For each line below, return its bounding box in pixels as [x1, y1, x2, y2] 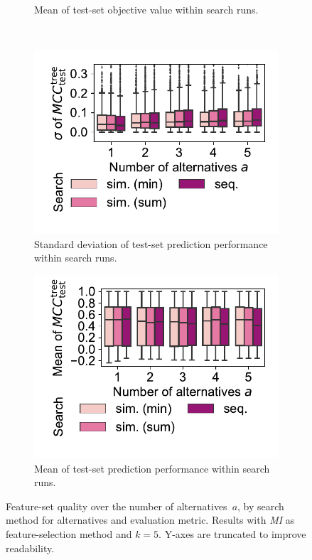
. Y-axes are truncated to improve [158, 526, 306, 541]
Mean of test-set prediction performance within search [34, 461, 270, 475]
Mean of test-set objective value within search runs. [34, 2, 259, 16]
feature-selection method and [6, 526, 132, 541]
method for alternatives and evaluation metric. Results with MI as [6, 512, 295, 527]
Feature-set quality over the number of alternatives [6, 498, 227, 513]
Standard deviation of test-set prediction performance [34, 236, 268, 251]
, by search [237, 498, 284, 513]
